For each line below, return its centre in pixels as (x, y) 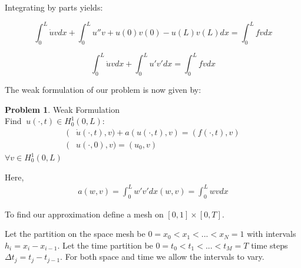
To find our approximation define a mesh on (84, 214)
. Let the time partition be (105, 245)
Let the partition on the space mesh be (75, 234)
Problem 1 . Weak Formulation (62, 109)
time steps (269, 245)
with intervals (272, 234)
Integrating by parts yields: (54, 7)
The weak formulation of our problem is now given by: (103, 90)
